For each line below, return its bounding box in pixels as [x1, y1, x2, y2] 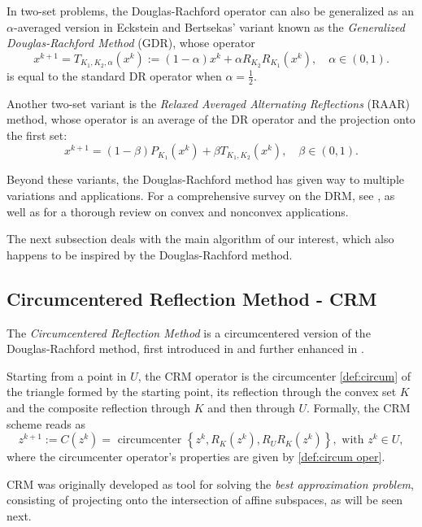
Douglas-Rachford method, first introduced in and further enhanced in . [7, 340, 364, 357]
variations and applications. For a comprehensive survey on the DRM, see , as [7, 186, 395, 203]
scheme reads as [7, 415, 86, 432]
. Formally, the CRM [306, 399, 411, 416]
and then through [207, 399, 295, 416]
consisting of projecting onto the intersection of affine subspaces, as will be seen [7, 491, 403, 508]
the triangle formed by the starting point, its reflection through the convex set [7, 383, 397, 400]
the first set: [7, 126, 67, 143]
